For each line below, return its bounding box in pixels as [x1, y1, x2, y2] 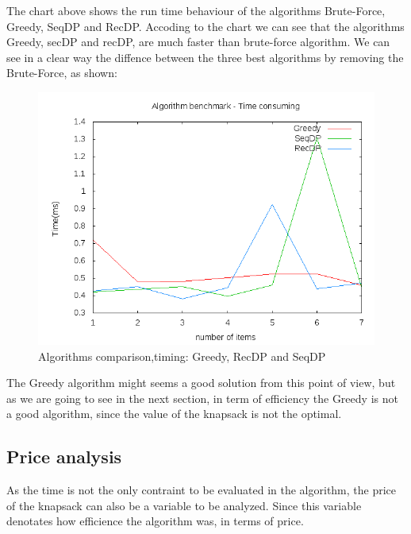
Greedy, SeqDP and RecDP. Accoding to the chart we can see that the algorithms [6, 17, 405, 34]
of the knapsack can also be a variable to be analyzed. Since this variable [6, 497, 362, 513]
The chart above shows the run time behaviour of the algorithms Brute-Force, [6, 2, 386, 18]
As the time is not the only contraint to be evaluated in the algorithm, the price [6, 482, 397, 498]
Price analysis [6, 444, 122, 469]
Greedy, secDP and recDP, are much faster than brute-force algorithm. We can [6, 33, 390, 50]
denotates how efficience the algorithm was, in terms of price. [6, 513, 304, 529]
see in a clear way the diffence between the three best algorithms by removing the [6, 48, 404, 65]
